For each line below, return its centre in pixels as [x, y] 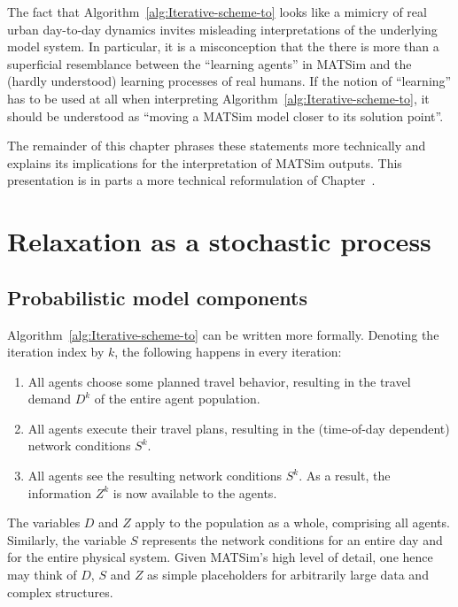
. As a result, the [345, 476]
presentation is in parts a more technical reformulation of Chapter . [191, 180]
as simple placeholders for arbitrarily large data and [288, 575]
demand [50, 399]
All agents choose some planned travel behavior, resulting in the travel [219, 381]
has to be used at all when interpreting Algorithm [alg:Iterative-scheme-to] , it [218, 98]
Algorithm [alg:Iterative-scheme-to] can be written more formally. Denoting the [223, 334]
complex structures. [60, 592]
